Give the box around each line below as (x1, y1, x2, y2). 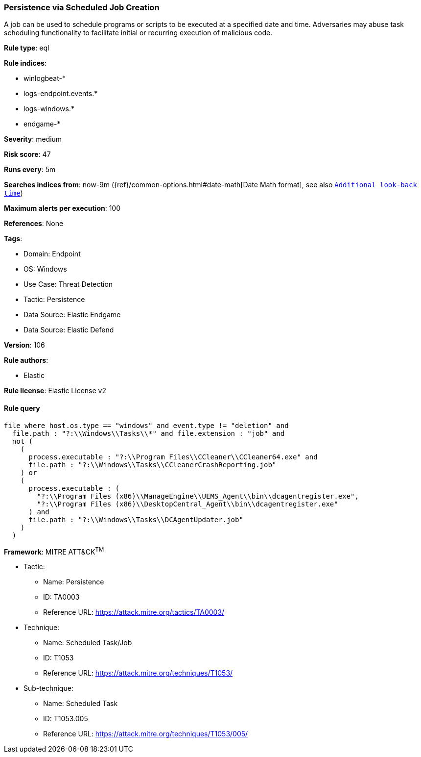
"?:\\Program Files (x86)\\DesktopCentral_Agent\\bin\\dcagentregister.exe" (37, 500, 338, 508)
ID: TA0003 (43, 593, 80, 602)
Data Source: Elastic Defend (23, 326, 114, 334)
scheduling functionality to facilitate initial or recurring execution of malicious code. (4, 28, 273, 37)
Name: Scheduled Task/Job (43, 638, 132, 647)
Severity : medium (4, 135, 62, 144)
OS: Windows (23, 265, 67, 274)
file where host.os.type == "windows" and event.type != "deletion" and (4, 421, 289, 429)
